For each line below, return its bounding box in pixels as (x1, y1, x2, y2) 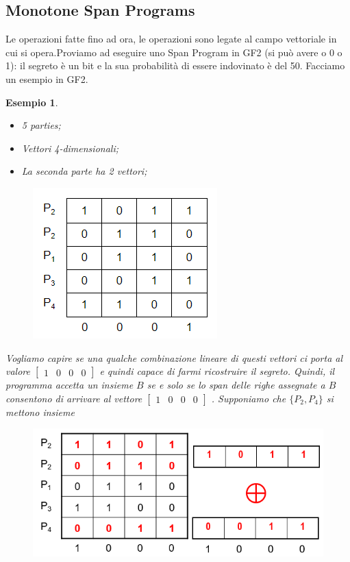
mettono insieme (5, 404, 75, 419)
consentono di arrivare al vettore (5, 391, 142, 405)
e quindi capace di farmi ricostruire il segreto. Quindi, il (99, 364, 335, 378)
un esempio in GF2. (5, 71, 88, 86)
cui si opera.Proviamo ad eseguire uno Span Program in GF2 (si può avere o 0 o (5, 45, 342, 59)
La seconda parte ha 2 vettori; (21, 164, 147, 178)
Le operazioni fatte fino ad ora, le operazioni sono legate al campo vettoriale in (5, 32, 337, 46)
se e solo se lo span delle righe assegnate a (147, 378, 325, 392)
